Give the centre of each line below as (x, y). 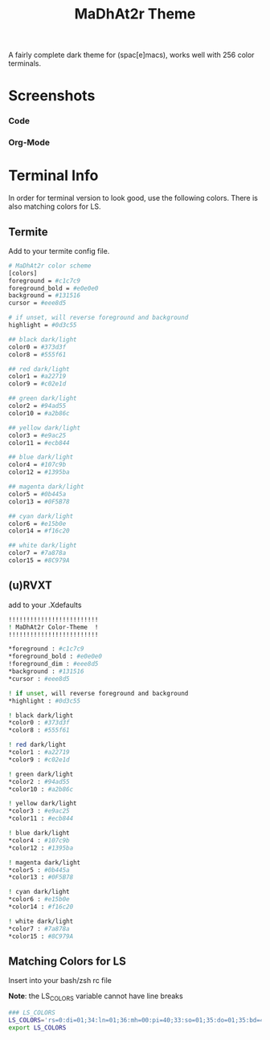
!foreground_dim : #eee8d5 (53, 664)
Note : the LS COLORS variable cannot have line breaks (96, 997)
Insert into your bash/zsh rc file (60, 981)
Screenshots (52, 96)
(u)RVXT (30, 586)
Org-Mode (29, 143)
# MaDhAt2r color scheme (50, 266)
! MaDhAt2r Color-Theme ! (53, 627)
